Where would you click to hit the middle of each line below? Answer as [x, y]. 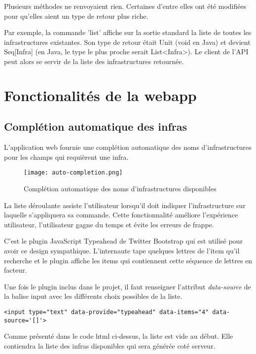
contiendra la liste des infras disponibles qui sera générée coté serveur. [110, 345]
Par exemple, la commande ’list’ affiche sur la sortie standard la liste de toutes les [128, 32]
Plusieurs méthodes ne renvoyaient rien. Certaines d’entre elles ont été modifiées [125, 6]
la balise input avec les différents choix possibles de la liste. [93, 296]
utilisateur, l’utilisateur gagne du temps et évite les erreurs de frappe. [109, 224]
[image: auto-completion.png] [73, 173]
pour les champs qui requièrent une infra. [66, 157]
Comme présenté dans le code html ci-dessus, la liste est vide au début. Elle [119, 336]
